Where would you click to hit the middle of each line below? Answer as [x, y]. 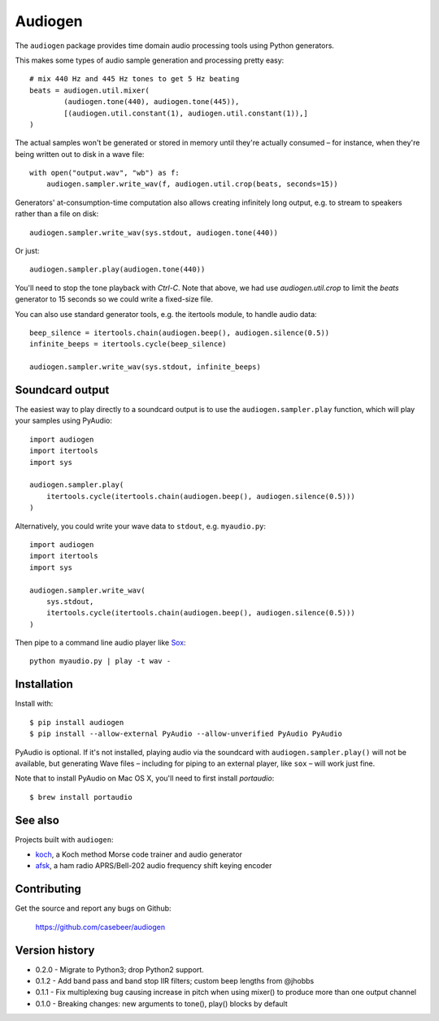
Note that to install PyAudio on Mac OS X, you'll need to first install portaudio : [145, 778]
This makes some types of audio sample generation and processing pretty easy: [150, 60]
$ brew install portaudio [81, 797]
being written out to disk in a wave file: [80, 154]
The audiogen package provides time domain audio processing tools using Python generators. [175, 46]
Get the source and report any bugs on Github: [93, 908]
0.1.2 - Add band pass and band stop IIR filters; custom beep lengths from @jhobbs [175, 981]
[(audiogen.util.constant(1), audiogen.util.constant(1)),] [186, 113]
